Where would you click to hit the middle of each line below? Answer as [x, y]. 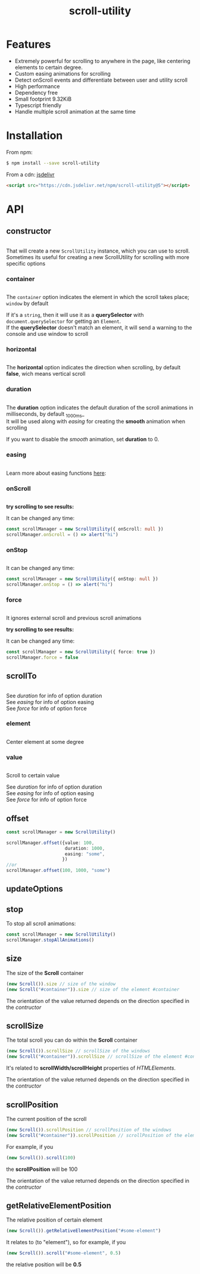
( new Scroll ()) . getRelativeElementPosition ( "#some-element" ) [84, 1231]
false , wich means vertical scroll [46, 374]
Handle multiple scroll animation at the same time [75, 111]
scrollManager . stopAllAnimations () [50, 940]
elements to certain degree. [49, 67]
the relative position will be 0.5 [44, 1264]
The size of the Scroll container [45, 973]
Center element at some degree [45, 742]
